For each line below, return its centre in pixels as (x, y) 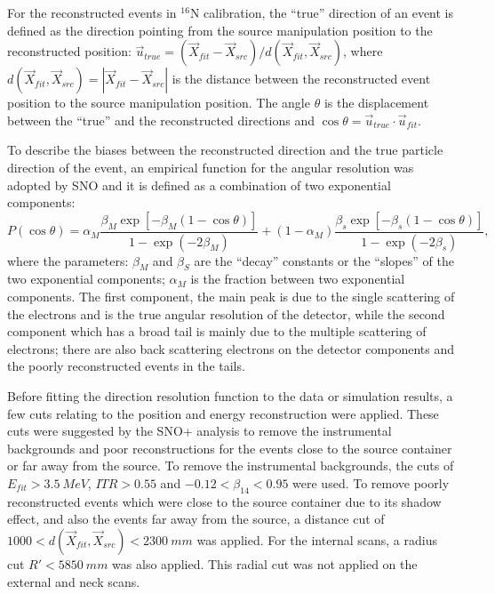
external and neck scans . (74, 581)
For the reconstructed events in (92, 12)
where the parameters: (68, 260)
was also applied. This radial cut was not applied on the (265, 563)
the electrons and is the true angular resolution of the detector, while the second (226, 313)
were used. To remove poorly (371, 482)
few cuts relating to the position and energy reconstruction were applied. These (223, 413)
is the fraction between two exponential (298, 279)
